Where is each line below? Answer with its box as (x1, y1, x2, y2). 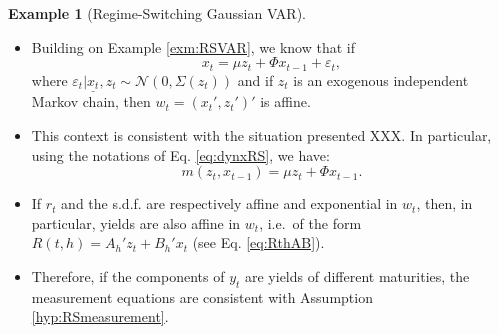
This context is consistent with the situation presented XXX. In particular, (31, 124, 492, 145)
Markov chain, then (31, 91, 151, 112)
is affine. (260, 91, 311, 112)
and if (237, 69, 274, 90)
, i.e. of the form (259, 212, 362, 233)
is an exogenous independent (293, 69, 469, 90)
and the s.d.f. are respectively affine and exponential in (61, 193, 398, 214)
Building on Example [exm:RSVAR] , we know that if (31, 36, 356, 57)
